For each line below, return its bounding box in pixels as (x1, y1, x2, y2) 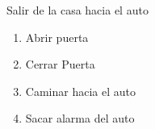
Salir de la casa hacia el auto (6, 2, 149, 18)
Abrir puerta (25, 28, 89, 45)
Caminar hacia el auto (25, 82, 136, 99)
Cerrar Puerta (25, 56, 95, 73)
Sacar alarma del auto (25, 110, 135, 127)
